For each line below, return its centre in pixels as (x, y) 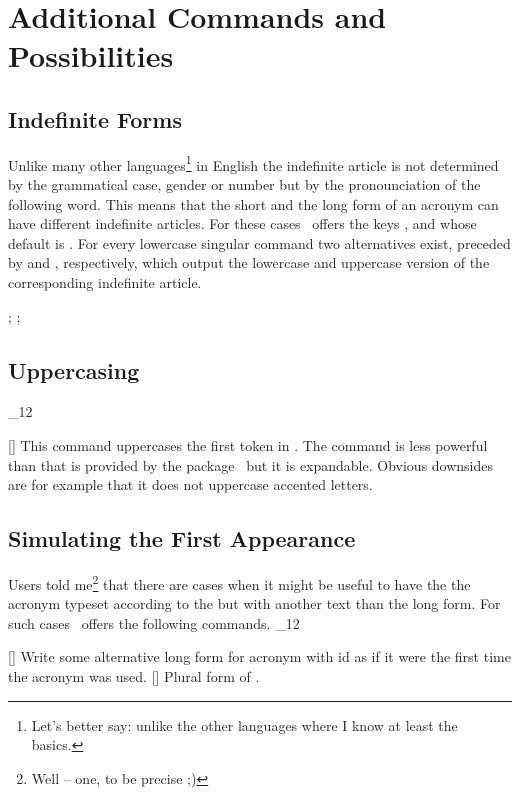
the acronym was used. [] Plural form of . (134, 675)
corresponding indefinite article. (105, 281)
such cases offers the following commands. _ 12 (154, 622)
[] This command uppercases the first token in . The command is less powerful (248, 444)
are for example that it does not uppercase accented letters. (190, 484)
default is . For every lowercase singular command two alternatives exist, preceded (259, 242)
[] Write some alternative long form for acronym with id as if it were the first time (259, 656)
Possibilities (91, 55)
